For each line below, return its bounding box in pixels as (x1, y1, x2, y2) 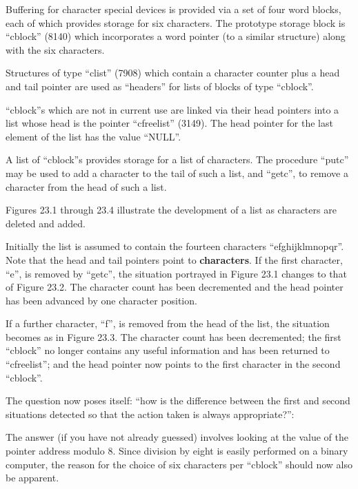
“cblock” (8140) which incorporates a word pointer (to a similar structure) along (6, 29, 346, 43)
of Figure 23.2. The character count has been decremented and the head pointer (6, 280, 344, 294)
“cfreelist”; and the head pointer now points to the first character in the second (6, 357, 341, 371)
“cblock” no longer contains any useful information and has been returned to (6, 343, 330, 357)
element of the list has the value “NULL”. (6, 129, 181, 143)
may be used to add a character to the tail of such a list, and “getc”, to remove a (6, 165, 348, 180)
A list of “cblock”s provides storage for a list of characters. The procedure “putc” (6, 152, 349, 167)
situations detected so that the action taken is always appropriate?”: (6, 406, 295, 421)
